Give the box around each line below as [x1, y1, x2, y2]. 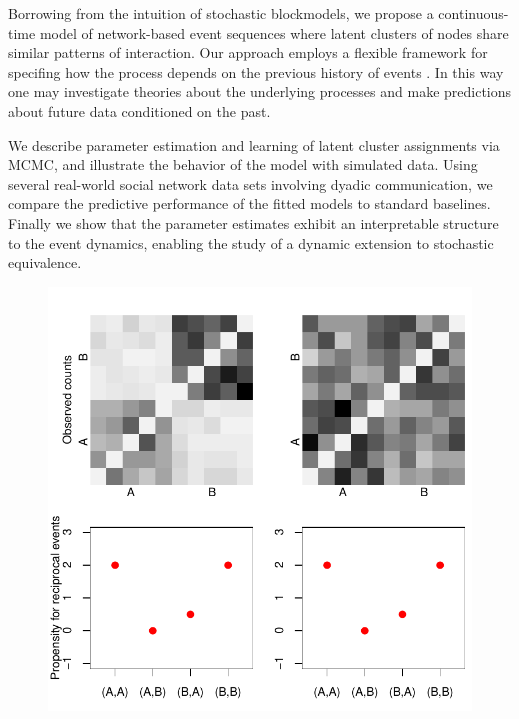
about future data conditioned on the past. [8, 100, 271, 121]
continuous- [438, 3, 509, 23]
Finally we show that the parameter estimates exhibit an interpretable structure [8, 212, 499, 233]
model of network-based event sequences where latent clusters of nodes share [39, 22, 509, 43]
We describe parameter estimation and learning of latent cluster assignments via [8, 134, 500, 155]
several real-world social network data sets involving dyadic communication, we [8, 173, 493, 194]
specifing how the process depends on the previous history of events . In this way [8, 61, 504, 82]
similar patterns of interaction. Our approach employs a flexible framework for [8, 42, 488, 63]
